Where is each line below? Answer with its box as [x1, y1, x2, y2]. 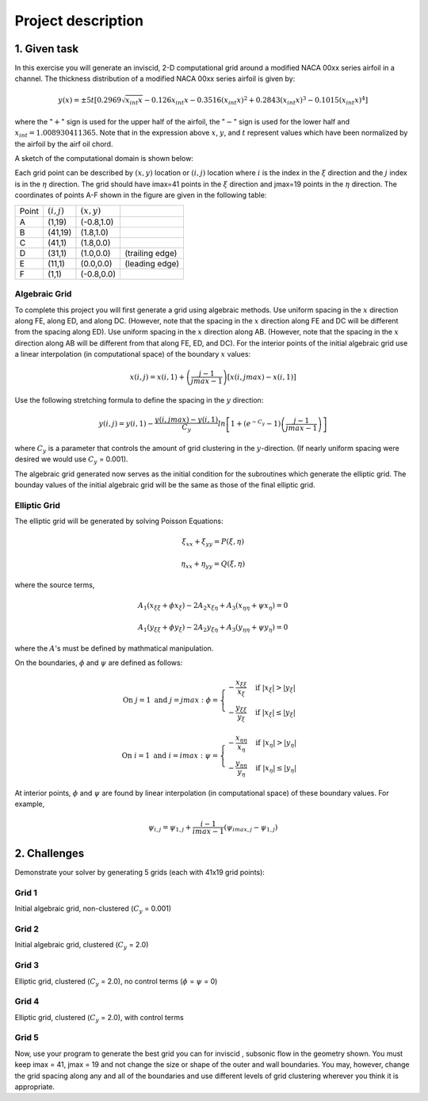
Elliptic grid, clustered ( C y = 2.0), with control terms [14, 1012, 184, 1024]
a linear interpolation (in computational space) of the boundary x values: [14, 350, 251, 359]
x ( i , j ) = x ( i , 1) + [129, 373, 185, 381]
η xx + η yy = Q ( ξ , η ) [181, 559, 246, 570]
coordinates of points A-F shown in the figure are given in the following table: [14, 190, 267, 200]
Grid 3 [14, 960, 40, 971]
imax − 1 [192, 827, 225, 835]
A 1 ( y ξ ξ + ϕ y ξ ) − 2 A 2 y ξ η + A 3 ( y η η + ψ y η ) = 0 [137, 623, 289, 634]
